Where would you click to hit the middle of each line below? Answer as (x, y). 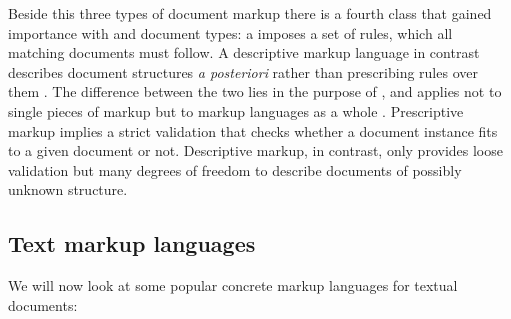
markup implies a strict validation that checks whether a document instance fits (253, 130)
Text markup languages (132, 243)
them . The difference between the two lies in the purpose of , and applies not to (255, 91)
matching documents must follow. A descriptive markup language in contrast (244, 52)
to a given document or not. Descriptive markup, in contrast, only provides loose (255, 150)
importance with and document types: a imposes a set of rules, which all (230, 32)
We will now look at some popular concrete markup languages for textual (233, 285)
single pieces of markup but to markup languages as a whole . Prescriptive (236, 110)
